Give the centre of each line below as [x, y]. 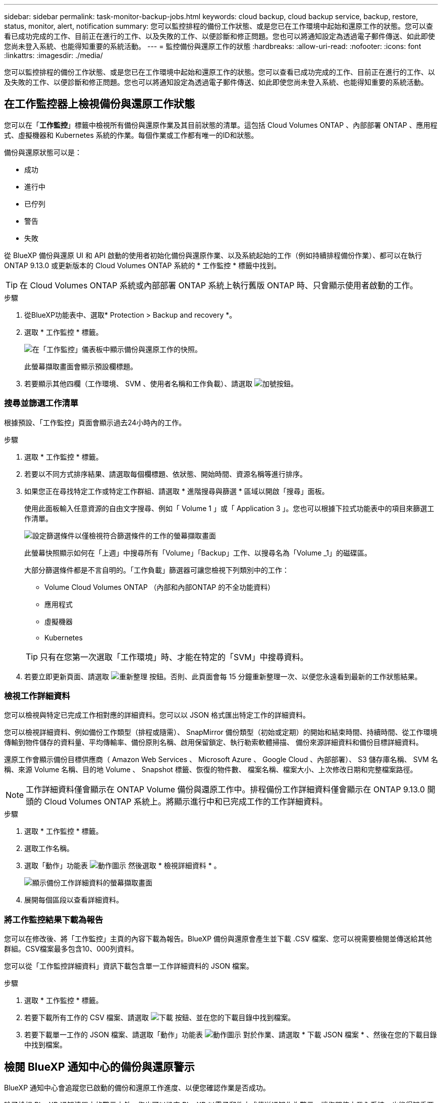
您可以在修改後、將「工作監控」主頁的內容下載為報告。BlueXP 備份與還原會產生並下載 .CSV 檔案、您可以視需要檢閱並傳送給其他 [218, 939]
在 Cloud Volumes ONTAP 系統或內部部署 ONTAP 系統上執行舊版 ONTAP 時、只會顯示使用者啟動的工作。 [219, 285]
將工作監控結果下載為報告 [54, 919]
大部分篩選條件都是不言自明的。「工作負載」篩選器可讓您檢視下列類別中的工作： [157, 570]
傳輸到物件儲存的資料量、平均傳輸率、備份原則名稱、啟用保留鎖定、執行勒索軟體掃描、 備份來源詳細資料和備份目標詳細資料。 [213, 742]
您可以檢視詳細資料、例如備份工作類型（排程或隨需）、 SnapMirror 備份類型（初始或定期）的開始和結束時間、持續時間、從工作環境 [221, 732]
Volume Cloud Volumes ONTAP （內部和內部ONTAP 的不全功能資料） [160, 587]
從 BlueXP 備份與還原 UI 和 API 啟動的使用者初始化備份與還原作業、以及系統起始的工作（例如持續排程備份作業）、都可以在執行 [213, 255]
